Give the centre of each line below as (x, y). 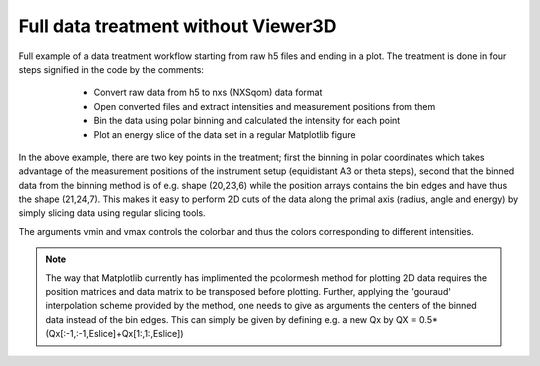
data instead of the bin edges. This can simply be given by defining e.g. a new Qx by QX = (231, 319)
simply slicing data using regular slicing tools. (112, 213)
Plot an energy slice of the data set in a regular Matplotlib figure (224, 134)
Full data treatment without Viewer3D (177, 26)
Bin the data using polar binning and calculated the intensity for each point (247, 121)
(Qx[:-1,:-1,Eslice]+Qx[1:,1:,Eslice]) (114, 334)
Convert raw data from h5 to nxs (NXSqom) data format (208, 92)
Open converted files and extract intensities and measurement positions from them (264, 106)
